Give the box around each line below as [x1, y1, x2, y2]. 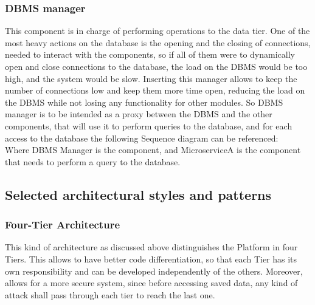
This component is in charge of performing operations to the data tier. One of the [5, 24, 310, 37]
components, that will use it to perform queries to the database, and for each [5, 119, 292, 132]
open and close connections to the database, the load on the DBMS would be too [5, 60, 308, 72]
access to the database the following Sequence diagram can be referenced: [5, 131, 279, 144]
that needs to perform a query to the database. [5, 155, 181, 168]
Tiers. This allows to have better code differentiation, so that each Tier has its [5, 252, 297, 265]
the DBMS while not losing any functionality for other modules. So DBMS [5, 95, 283, 108]
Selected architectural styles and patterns [5, 185, 272, 204]
